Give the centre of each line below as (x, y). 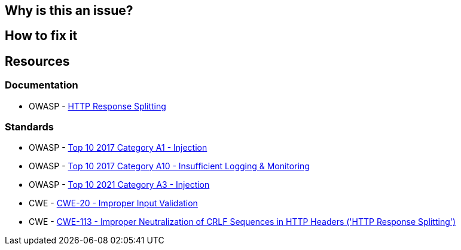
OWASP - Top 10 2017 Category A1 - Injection (118, 148)
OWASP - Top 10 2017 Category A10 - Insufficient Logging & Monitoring (169, 166)
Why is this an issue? (69, 10)
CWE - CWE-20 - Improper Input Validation (113, 203)
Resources (37, 61)
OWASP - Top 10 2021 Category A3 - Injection (119, 185)
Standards (30, 127)
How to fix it (41, 36)
